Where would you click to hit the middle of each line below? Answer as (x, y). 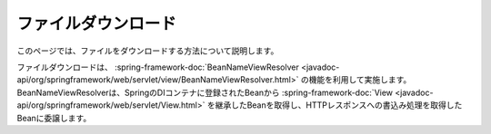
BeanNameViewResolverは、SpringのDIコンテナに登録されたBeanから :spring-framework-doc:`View (205, 92)
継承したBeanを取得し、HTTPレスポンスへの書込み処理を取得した (339, 105)
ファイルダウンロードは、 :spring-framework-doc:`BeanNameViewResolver (158, 67)
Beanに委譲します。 (54, 118)
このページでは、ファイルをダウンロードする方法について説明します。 (148, 51)
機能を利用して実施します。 (360, 80)
